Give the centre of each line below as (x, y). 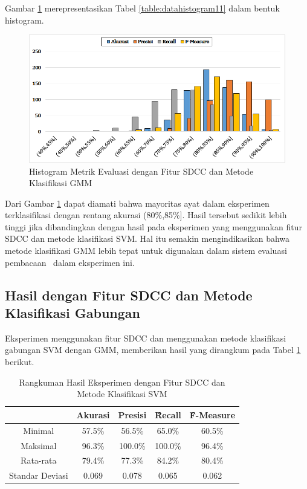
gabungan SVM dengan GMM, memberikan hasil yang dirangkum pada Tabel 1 (153, 350)
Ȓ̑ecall (168, 414)
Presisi (132, 414)
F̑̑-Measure (212, 414)
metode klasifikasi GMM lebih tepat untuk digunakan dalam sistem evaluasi (146, 251)
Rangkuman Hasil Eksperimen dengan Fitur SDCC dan (122, 382)
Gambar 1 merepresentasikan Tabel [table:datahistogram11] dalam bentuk (142, 8)
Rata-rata (39, 460)
